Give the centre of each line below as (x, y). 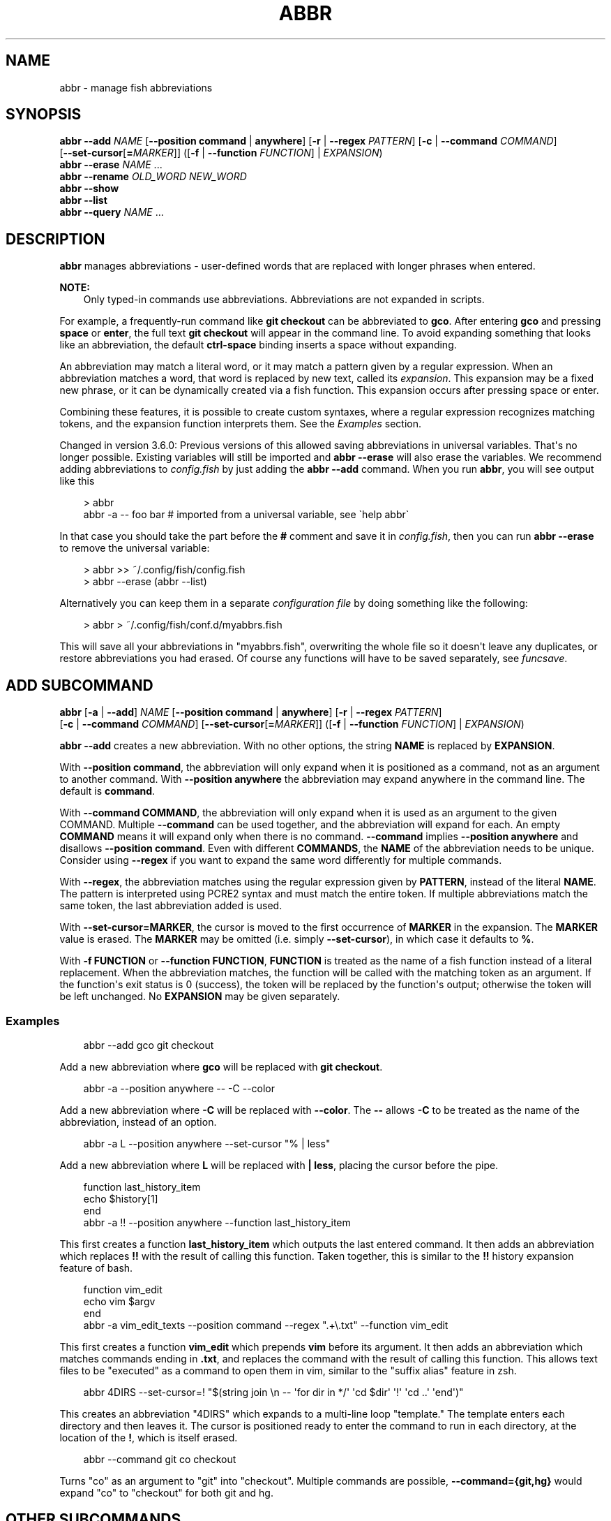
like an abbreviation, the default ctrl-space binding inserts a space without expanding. (258, 345)
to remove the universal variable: (135, 548)
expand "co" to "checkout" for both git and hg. (166, 1492)
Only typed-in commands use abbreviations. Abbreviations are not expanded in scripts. (284, 300)
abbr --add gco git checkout (149, 1045)
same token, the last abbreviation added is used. (171, 906)
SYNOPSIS (44, 115)
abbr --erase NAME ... (111, 165)
